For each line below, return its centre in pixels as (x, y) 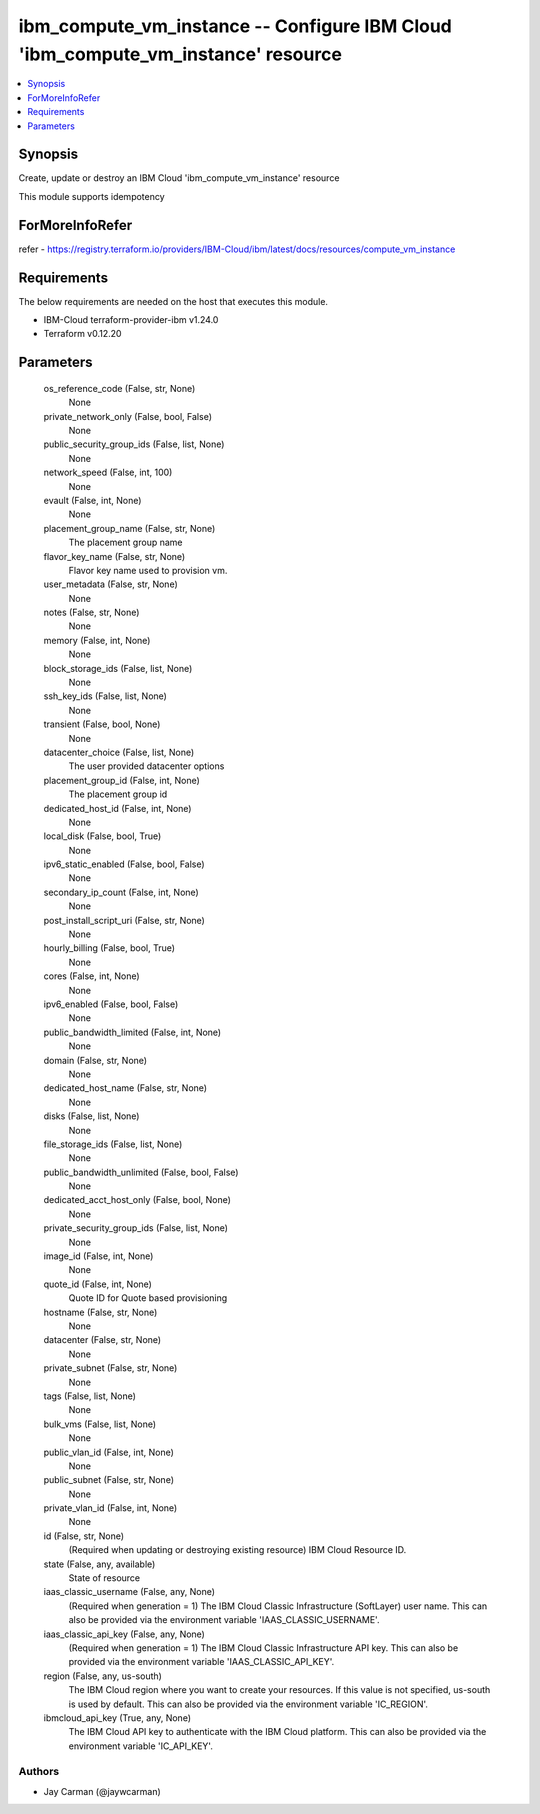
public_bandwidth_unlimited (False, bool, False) (141, 1172)
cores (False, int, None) (91, 976)
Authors (39, 1772)
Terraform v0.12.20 (82, 334)
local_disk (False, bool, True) (102, 836)
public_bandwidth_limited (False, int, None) (132, 1032)
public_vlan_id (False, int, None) (109, 1452)
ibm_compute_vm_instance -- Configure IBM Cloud (235, 26)
